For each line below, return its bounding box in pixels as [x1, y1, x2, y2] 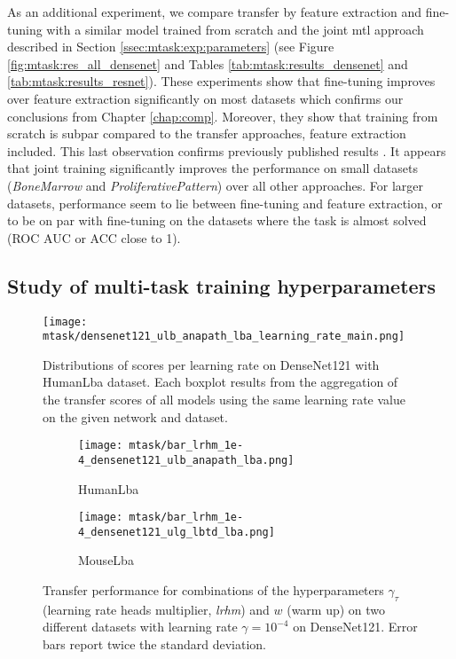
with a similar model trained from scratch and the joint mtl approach [46, 20, 424, 38]
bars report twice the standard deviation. [43, 635, 266, 653]
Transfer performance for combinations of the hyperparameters [43, 581, 384, 600]
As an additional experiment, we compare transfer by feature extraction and [7, 3, 422, 20]
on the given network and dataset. [43, 407, 228, 426]
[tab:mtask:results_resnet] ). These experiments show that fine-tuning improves [7, 72, 436, 90]
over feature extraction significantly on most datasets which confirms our [7, 89, 404, 107]
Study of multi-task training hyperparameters [7, 271, 436, 299]
